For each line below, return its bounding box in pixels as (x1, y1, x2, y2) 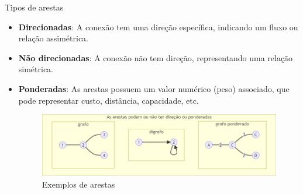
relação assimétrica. (18, 32, 89, 44)
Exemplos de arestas (42, 178, 115, 191)
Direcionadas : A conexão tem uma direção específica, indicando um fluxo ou (18, 20, 298, 33)
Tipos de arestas (5, 1, 64, 13)
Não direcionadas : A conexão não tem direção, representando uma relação (18, 51, 293, 64)
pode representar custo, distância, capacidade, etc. (18, 94, 199, 106)
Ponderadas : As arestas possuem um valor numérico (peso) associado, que (18, 82, 290, 94)
